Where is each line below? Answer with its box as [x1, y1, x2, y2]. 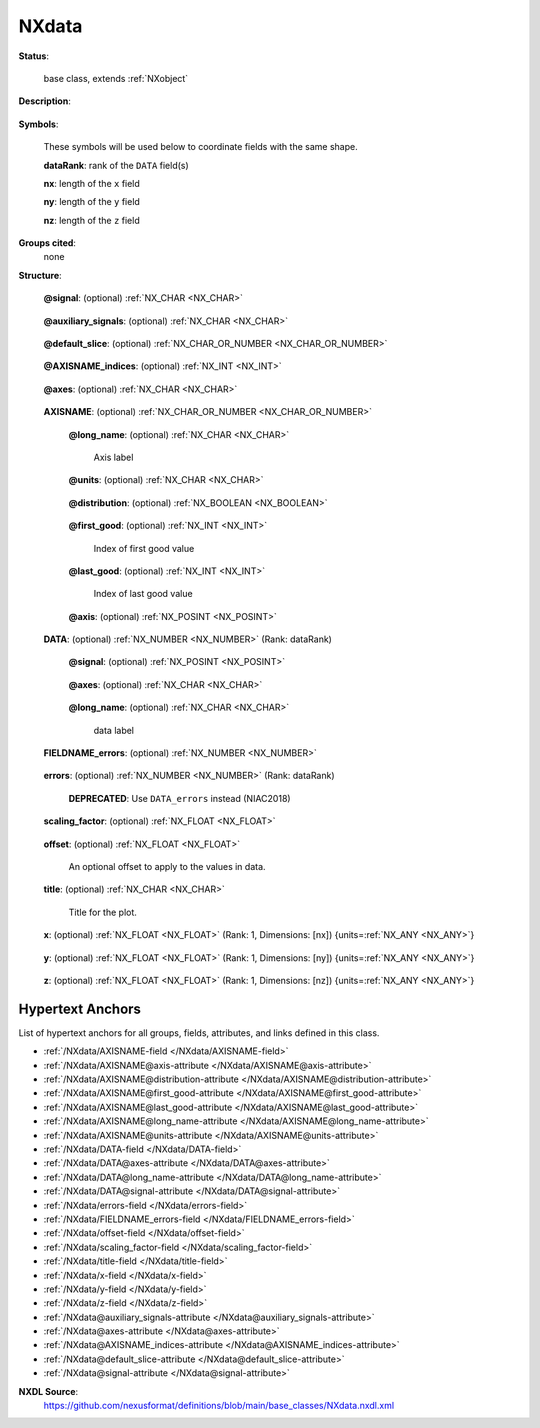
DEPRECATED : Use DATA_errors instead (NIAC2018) [68, 792, 291, 804]
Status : [18, 50, 50, 62]
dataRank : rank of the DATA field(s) [43, 159, 189, 171]
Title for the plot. [68, 906, 137, 918]
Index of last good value [93, 588, 194, 600]
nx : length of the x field [43, 177, 140, 189]
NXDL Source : [18, 1385, 79, 1397]
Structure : [18, 269, 62, 281]
